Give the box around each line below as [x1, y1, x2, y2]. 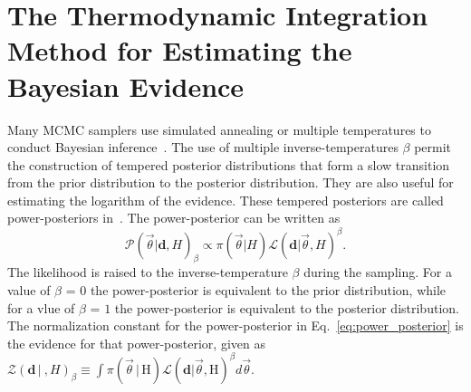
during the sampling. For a [303, 263, 452, 282]
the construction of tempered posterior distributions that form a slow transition [7, 155, 450, 174]
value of [7, 280, 51, 299]
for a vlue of [7, 298, 75, 317]
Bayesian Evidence [7, 67, 245, 104]
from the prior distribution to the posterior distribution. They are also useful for [7, 173, 454, 192]
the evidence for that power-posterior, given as [7, 333, 265, 352]
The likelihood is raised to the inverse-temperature [7, 263, 288, 282]
